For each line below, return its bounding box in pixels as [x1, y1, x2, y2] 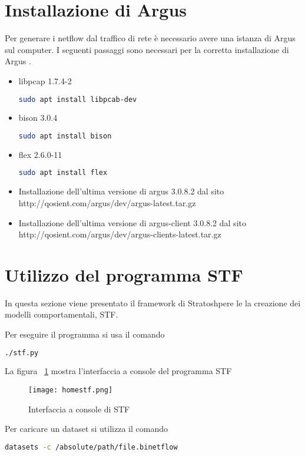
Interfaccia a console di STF [28, 402, 130, 415]
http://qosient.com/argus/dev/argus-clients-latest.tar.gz [18, 228, 221, 240]
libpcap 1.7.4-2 [18, 74, 72, 87]
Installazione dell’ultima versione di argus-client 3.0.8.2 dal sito [18, 216, 246, 229]
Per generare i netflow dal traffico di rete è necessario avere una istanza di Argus [5, 32, 296, 44]
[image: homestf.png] [28, 386, 113, 395]
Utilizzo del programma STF [5, 262, 243, 286]
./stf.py [5, 348, 39, 357]
